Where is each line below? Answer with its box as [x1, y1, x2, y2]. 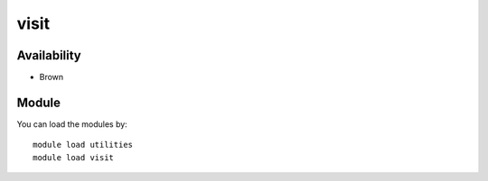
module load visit [33, 152, 115, 162]
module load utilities [33, 140, 134, 150]
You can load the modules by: [16, 118, 128, 130]
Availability [16, 48, 81, 63]
